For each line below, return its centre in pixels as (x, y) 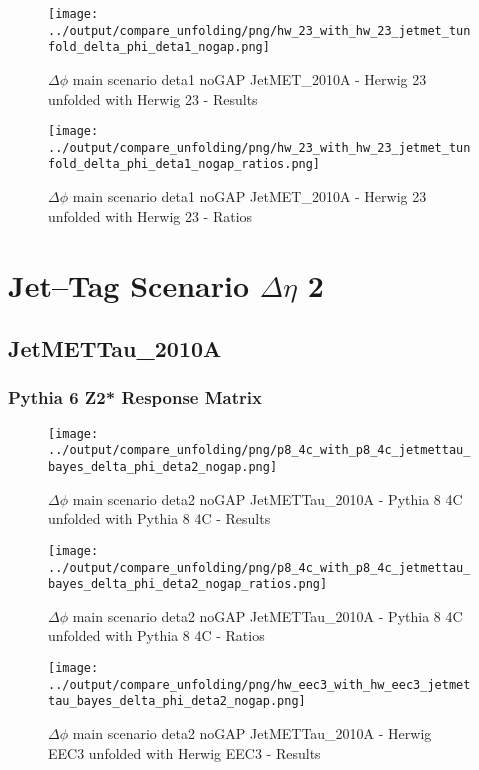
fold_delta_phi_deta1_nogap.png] (159, 47)
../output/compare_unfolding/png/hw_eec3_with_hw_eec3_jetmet (259, 684)
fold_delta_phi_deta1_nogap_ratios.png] (184, 164)
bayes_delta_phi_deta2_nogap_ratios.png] (188, 584)
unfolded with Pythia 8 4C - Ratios (156, 635)
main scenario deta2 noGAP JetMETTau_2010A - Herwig (252, 732)
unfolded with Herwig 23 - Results (153, 98)
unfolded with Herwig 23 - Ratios (150, 215)
